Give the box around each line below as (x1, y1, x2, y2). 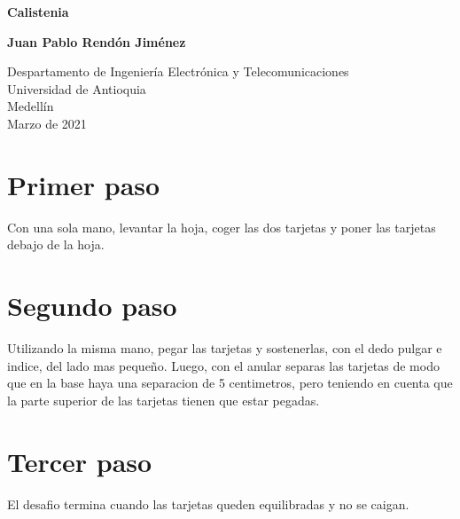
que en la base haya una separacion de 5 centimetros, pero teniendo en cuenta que (7, 374, 453, 392)
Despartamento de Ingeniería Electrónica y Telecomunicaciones (7, 62, 349, 81)
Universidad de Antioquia (7, 79, 146, 98)
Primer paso (7, 166, 160, 202)
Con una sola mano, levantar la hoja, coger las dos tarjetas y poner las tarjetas (7, 217, 436, 236)
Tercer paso (7, 443, 152, 479)
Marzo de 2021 (7, 114, 87, 132)
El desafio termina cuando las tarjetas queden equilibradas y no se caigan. (7, 494, 409, 513)
